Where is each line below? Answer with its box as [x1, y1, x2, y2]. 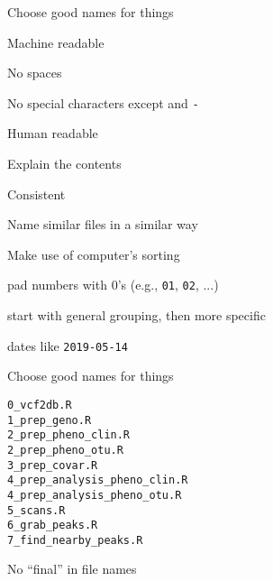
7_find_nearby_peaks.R [7, 533, 143, 547]
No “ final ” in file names [7, 559, 137, 578]
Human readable [7, 124, 98, 143]
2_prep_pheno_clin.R [7, 429, 131, 442]
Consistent [7, 184, 66, 203]
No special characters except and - [7, 93, 199, 112]
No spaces [7, 63, 62, 82]
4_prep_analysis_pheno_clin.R [7, 474, 188, 487]
